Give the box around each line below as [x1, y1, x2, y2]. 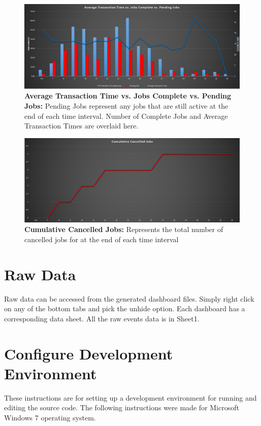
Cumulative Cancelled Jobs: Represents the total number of [24, 224, 223, 235]
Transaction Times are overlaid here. [24, 120, 139, 131]
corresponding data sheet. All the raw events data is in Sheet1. [4, 313, 200, 323]
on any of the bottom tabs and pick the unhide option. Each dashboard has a [4, 303, 245, 314]
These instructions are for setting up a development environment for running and [4, 392, 257, 403]
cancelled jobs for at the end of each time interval [24, 234, 179, 245]
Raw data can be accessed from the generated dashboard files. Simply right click [4, 293, 254, 304]
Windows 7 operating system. [4, 412, 96, 423]
